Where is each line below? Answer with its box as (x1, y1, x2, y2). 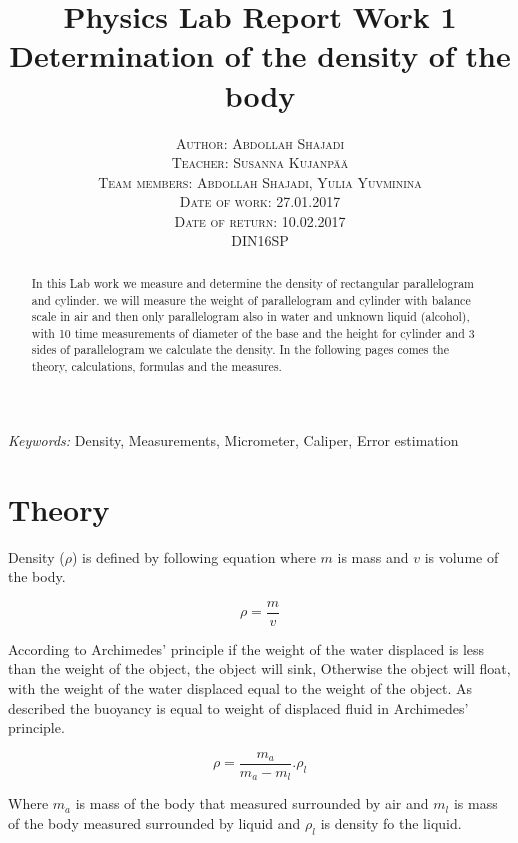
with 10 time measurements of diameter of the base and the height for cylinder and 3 (31, 324, 475, 341)
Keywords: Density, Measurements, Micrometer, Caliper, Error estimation (8, 429, 459, 450)
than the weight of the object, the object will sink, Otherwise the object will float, (8, 658, 511, 679)
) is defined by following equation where (71, 546, 316, 567)
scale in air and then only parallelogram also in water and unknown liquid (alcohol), (31, 308, 470, 325)
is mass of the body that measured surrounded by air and (75, 793, 429, 814)
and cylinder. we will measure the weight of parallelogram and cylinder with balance (31, 291, 471, 308)
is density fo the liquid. (320, 812, 462, 833)
